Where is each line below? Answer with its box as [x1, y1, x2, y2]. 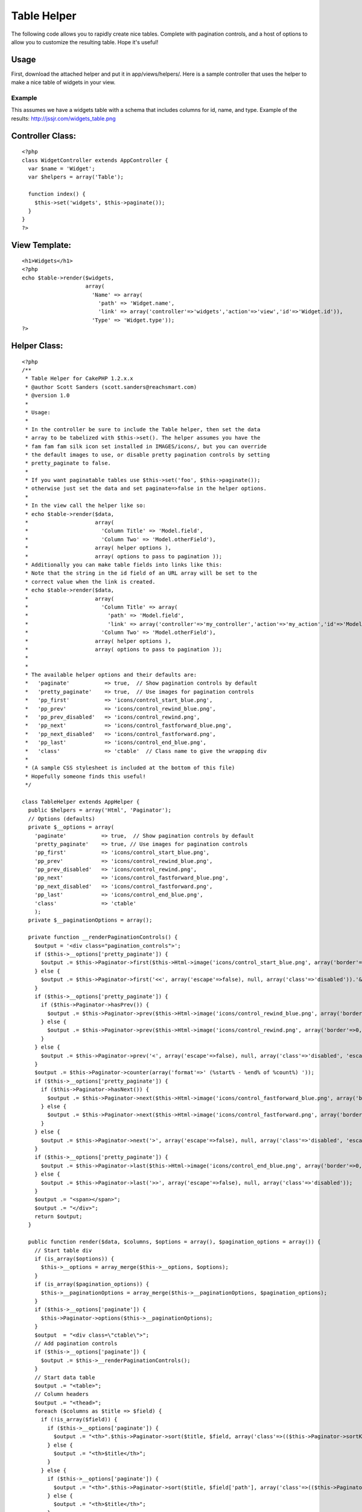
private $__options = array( [28, 824, 115, 831]
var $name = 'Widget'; [28, 165, 95, 172]
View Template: [11, 240, 72, 250]
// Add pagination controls [34, 1340, 118, 1347]
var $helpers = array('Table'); [28, 174, 124, 181]
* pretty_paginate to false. [25, 460, 112, 467]
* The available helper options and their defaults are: [25, 671, 197, 679]
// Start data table [34, 1374, 95, 1381]
